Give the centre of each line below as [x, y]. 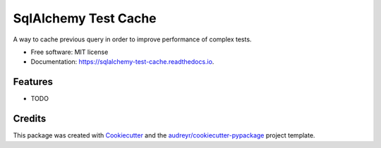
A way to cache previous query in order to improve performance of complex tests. [132, 39]
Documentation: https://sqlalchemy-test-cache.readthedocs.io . [122, 62]
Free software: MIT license [69, 52]
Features [33, 82]
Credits [30, 119]
